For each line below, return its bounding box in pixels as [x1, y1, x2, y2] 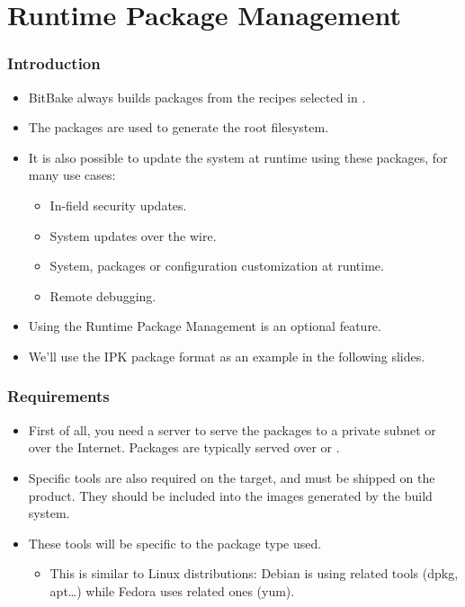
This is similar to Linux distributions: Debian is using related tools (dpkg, [49, 564, 459, 583]
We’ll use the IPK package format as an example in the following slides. [28, 346, 425, 365]
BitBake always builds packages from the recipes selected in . [28, 87, 366, 106]
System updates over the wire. [49, 226, 217, 245]
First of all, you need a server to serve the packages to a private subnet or [28, 420, 436, 439]
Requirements [7, 385, 110, 407]
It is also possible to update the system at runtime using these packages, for [28, 147, 448, 166]
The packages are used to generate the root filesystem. [28, 118, 329, 137]
